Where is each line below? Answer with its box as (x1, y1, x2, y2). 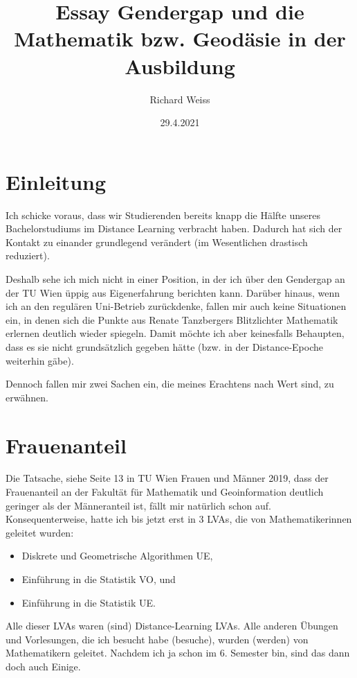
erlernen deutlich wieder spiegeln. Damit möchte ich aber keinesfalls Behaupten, (6, 326, 345, 340)
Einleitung (6, 167, 107, 195)
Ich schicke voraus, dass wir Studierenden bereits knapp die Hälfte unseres (6, 207, 320, 222)
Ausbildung (125, 51, 235, 80)
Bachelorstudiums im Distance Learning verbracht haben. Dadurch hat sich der (6, 221, 342, 236)
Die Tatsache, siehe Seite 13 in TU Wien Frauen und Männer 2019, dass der (6, 471, 329, 485)
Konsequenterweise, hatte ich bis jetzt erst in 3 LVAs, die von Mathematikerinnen (6, 512, 352, 526)
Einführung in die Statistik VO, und (21, 572, 176, 586)
